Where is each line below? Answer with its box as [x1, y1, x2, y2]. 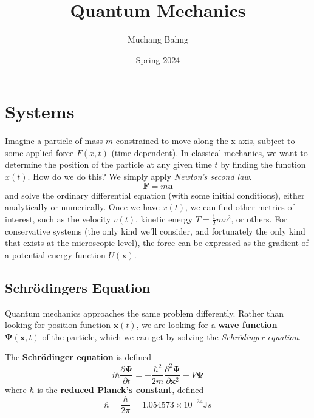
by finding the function [220, 158, 306, 171]
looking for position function [5, 318, 111, 331]
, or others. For [231, 212, 287, 225]
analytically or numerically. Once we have [5, 200, 160, 213]
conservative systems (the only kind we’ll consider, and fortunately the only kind [5, 224, 305, 237]
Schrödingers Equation [5, 278, 151, 296]
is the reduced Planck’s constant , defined [37, 383, 204, 396]
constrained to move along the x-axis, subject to [115, 134, 295, 147]
